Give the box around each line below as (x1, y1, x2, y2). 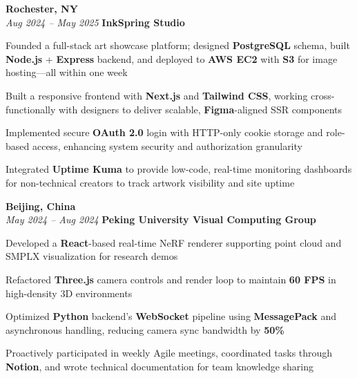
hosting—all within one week (6, 65, 128, 79)
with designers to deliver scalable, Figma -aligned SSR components (59, 102, 342, 116)
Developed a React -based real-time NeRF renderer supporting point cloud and (6, 235, 342, 249)
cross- (311, 88, 335, 102)
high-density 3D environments (6, 285, 133, 300)
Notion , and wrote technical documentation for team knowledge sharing (6, 359, 314, 373)
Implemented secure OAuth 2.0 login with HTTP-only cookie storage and (6, 125, 323, 140)
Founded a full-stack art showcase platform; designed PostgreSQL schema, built (6, 38, 350, 53)
